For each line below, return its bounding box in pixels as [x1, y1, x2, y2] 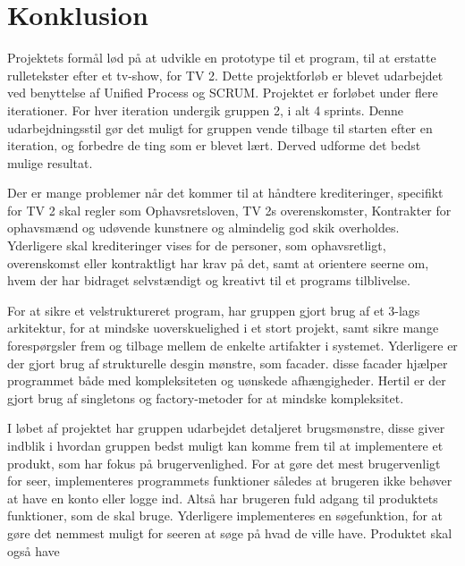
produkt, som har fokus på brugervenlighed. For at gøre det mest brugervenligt [7, 453, 441, 472]
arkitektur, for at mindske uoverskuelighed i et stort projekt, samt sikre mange [7, 318, 439, 337]
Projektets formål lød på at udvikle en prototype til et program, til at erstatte [7, 48, 436, 67]
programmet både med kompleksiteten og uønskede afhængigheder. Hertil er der [7, 371, 446, 390]
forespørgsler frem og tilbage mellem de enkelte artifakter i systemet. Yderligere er [7, 336, 458, 355]
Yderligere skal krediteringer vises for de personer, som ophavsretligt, [7, 236, 386, 255]
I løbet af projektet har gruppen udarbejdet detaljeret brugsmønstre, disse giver [7, 418, 445, 437]
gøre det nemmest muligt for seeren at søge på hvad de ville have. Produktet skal [7, 523, 452, 542]
